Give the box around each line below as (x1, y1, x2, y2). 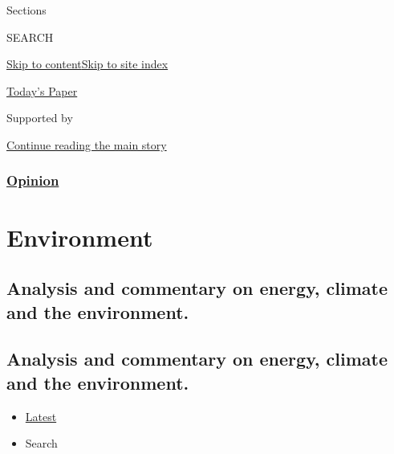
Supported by (6, 109, 73, 126)
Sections (6, 2, 47, 18)
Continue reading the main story (6, 136, 167, 153)
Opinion (6, 170, 59, 190)
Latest (25, 407, 57, 424)
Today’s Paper (6, 82, 78, 99)
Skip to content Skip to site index (6, 55, 169, 72)
